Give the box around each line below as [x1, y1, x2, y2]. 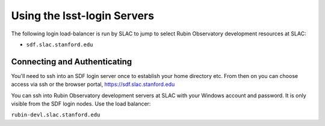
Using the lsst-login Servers [11, 9, 155, 22]
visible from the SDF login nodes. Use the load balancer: [11, 100, 151, 107]
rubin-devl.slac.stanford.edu [11, 112, 101, 118]
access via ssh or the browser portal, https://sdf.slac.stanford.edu [11, 81, 175, 88]
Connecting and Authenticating [11, 56, 132, 67]
